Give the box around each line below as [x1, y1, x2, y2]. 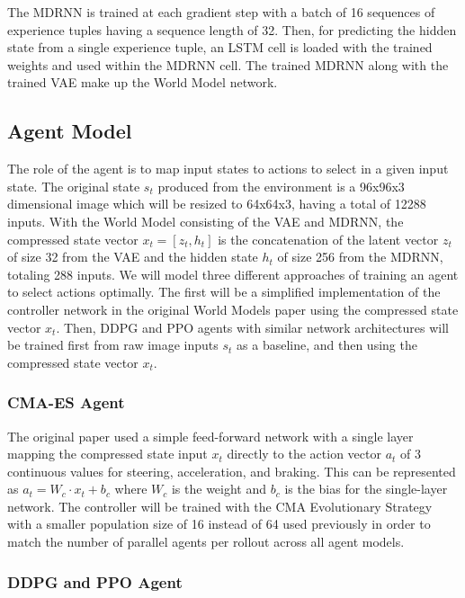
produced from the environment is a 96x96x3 [157, 176, 405, 195]
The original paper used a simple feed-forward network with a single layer [7, 426, 414, 445]
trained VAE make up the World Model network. [7, 73, 278, 92]
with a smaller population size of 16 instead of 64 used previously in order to [7, 514, 431, 533]
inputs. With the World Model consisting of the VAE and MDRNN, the [7, 211, 404, 230]
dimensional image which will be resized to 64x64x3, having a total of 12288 [7, 194, 426, 213]
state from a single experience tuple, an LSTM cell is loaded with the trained [7, 38, 433, 57]
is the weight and [171, 479, 267, 498]
